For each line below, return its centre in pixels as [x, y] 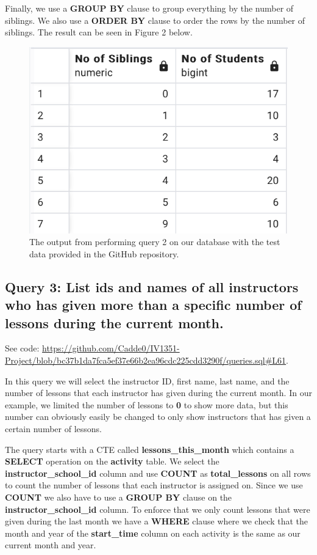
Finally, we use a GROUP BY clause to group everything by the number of [149, 8]
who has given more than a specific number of [153, 305]
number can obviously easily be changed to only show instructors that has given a [158, 417]
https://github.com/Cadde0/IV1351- [111, 348]
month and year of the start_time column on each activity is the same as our [153, 533]
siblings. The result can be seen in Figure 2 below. [99, 32]
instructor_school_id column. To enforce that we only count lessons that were [158, 509]
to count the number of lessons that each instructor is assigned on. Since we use [154, 485]
